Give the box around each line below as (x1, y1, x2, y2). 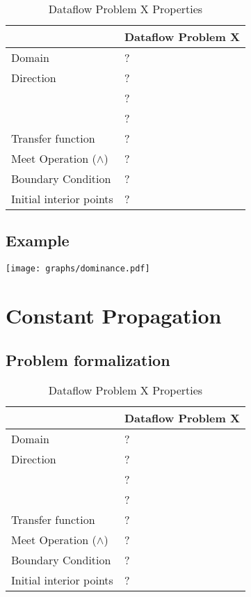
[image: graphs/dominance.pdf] (6, 264, 150, 274)
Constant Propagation (6, 301, 222, 330)
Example (6, 230, 70, 251)
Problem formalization (6, 349, 170, 370)
